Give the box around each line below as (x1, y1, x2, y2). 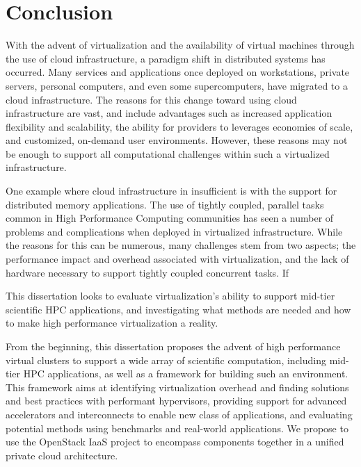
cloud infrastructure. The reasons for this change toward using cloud (6, 92, 297, 106)
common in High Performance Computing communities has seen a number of (6, 211, 334, 225)
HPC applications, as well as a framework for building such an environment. (23, 366, 348, 381)
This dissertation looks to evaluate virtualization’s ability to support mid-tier (6, 288, 335, 303)
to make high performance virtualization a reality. (6, 316, 218, 330)
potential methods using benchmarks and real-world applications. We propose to (6, 420, 348, 435)
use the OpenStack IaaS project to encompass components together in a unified (6, 434, 344, 449)
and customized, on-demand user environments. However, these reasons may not (6, 133, 348, 147)
